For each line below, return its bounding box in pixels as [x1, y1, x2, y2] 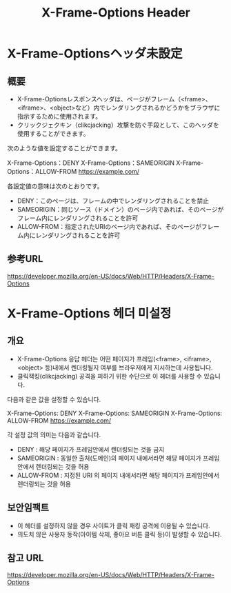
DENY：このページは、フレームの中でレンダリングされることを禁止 [17, 197, 209, 205]
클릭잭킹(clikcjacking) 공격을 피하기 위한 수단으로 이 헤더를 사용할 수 [17, 372, 202, 380]
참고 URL [7, 552, 44, 564]
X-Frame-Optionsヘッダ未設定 [7, 46, 183, 61]
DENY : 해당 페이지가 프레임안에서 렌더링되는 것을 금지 [17, 445, 165, 453]
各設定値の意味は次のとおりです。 [7, 182, 103, 190]
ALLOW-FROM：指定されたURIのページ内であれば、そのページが [17, 223, 202, 230]
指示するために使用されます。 [17, 112, 102, 120]
